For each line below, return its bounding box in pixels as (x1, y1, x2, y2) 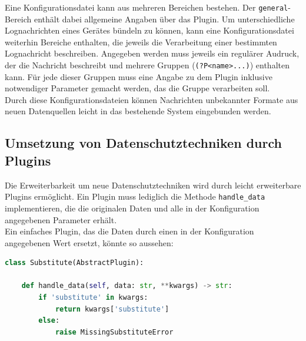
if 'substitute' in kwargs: (38, 293, 148, 302)
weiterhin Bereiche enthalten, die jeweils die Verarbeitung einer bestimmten (5, 35, 277, 48)
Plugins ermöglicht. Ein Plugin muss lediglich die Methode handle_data (5, 190, 265, 203)
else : (38, 316, 60, 325)
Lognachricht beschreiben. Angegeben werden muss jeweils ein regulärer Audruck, (5, 47, 300, 59)
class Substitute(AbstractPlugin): (5, 259, 144, 267)
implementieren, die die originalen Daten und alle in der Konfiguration (5, 201, 260, 214)
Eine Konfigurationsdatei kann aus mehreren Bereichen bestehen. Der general (5, 1, 288, 13)
